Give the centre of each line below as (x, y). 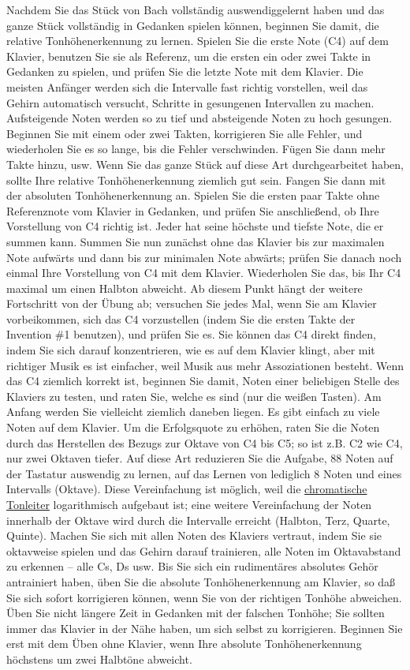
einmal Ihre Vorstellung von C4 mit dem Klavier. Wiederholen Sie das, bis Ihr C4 (204, 273)
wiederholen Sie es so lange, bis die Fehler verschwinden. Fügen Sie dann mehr (196, 149)
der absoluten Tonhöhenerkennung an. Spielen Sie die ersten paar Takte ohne (193, 195)
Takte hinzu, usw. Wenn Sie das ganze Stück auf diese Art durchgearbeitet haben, (205, 164)
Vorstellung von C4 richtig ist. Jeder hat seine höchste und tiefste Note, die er (195, 226)
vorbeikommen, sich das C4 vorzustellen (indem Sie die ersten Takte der (181, 318)
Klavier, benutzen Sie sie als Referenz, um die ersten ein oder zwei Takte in (189, 56)
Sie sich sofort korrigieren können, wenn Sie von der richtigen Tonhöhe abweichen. (204, 597)
